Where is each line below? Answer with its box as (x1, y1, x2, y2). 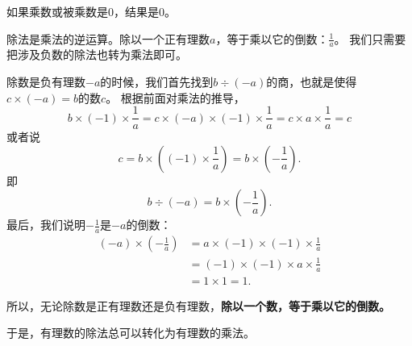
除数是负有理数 (6, 73, 85, 90)
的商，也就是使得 (266, 73, 357, 90)
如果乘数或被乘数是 (6, 3, 108, 19)
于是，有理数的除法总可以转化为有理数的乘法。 (6, 324, 255, 341)
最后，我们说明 (6, 216, 85, 233)
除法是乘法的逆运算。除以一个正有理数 (6, 30, 210, 47)
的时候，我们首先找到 (100, 73, 214, 90)
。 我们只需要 (334, 30, 406, 47)
